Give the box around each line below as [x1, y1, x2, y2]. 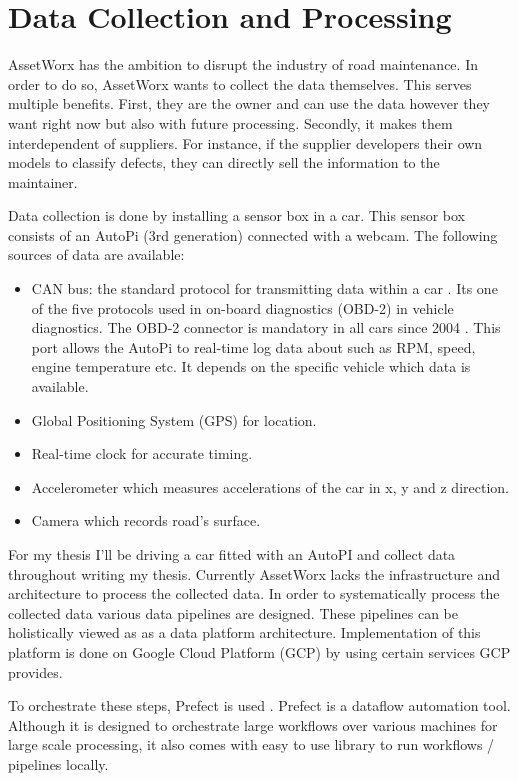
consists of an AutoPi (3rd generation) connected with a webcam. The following [8, 224, 498, 245]
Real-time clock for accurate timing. [31, 443, 253, 464]
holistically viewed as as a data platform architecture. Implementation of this [8, 622, 481, 643]
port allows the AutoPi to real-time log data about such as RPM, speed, [31, 336, 476, 357]
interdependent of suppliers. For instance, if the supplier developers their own [8, 132, 483, 153]
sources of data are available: [8, 244, 185, 265]
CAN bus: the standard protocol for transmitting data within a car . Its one [31, 278, 498, 299]
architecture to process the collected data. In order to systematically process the [8, 583, 500, 604]
